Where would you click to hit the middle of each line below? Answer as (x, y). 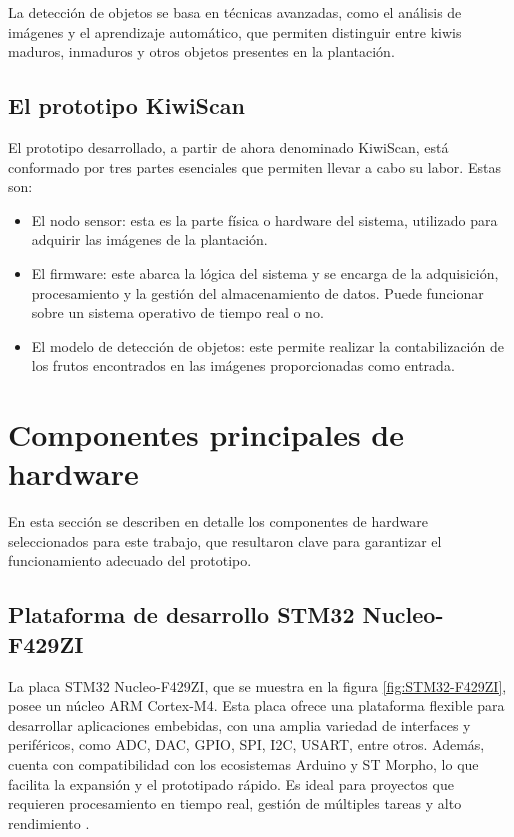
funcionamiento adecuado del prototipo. (130, 560)
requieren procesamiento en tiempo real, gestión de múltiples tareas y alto (235, 803)
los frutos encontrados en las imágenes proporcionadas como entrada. (243, 365)
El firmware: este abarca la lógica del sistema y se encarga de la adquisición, (265, 272)
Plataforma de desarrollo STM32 (181, 614)
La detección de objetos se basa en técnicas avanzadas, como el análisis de (235, 12)
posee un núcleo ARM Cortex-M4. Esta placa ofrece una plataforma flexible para (256, 705)
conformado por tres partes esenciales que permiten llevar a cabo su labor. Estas (254, 166)
